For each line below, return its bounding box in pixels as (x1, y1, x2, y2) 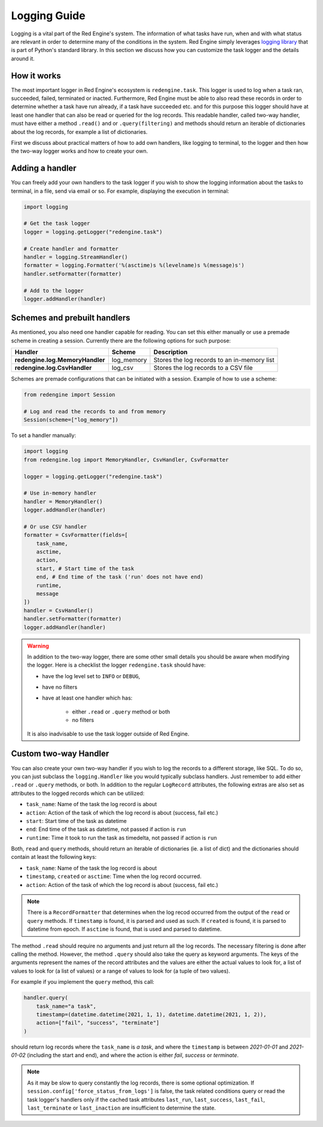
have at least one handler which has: (42, 694, 133, 701)
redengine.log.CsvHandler (14, 364, 92, 372)
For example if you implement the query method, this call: (11, 979, 155, 986)
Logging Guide (11, 9, 86, 22)
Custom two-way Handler (11, 749, 109, 759)
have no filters (42, 684, 78, 691)
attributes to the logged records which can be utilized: (11, 789, 145, 797)
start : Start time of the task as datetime (26, 817, 127, 824)
